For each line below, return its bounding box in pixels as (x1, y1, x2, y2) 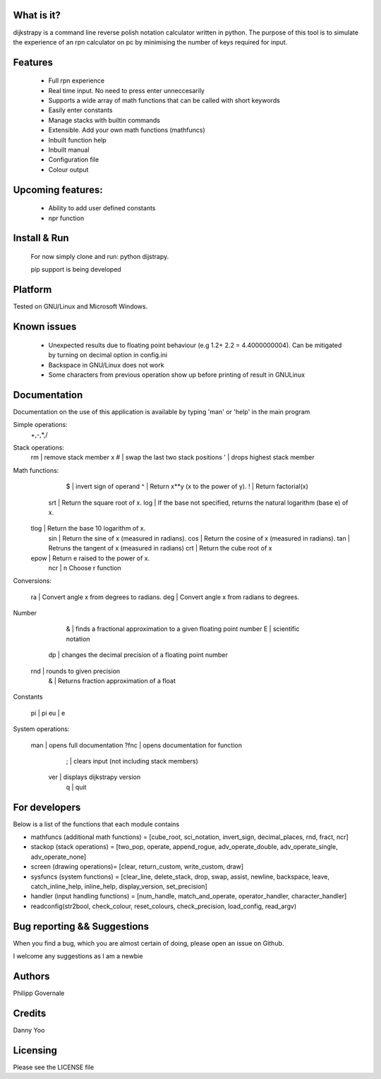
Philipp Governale (13, 989, 65, 997)
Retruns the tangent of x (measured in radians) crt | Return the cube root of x (48, 544, 272, 553)
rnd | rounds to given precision (30, 667, 121, 675)
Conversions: (13, 577, 52, 585)
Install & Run (13, 232, 70, 244)
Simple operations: (13, 421, 68, 429)
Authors (13, 970, 50, 982)
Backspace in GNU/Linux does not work (48, 361, 164, 369)
